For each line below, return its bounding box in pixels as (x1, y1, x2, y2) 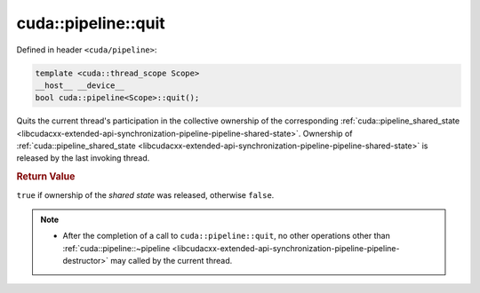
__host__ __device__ (35, 80, 124, 91)
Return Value (16, 170, 76, 183)
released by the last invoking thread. (16, 153, 150, 163)
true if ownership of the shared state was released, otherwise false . (16, 189, 275, 200)
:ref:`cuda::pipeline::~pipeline (62, 242, 171, 253)
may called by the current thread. (110, 256, 233, 266)
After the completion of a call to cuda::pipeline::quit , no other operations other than (62, 231, 390, 242)
